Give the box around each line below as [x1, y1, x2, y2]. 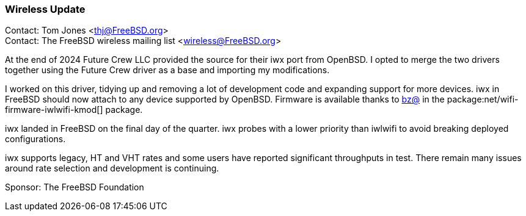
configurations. [5, 134, 66, 145]
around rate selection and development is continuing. [5, 163, 219, 174]
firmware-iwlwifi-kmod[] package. [5, 104, 143, 115]
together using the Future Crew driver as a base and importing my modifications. [5, 65, 330, 76]
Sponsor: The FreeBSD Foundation [5, 182, 144, 193]
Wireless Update [5, 3, 86, 15]
